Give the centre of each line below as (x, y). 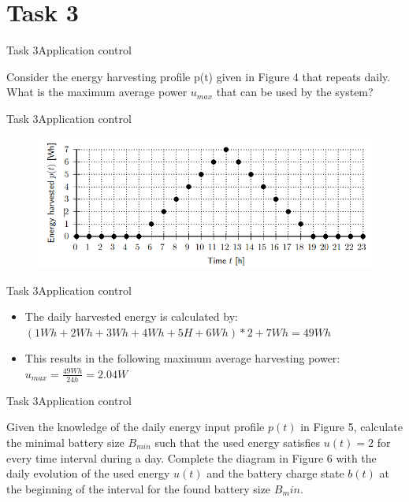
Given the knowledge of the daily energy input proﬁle (136, 427)
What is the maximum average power (97, 92)
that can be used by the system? (295, 92)
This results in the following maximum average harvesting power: (182, 358)
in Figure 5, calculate (351, 427)
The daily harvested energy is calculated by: (131, 316)
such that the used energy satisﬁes (238, 442)
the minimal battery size (65, 442)
